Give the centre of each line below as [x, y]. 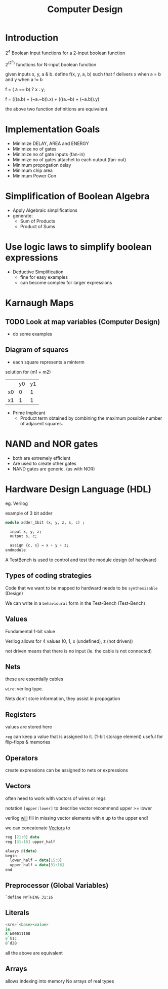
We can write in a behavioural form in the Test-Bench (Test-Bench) [75, 603]
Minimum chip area [33, 170]
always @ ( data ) [21, 851]
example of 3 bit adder [29, 513]
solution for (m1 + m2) [28, 372]
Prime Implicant [29, 413]
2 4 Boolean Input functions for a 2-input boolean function [65, 52]
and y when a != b [24, 80]
